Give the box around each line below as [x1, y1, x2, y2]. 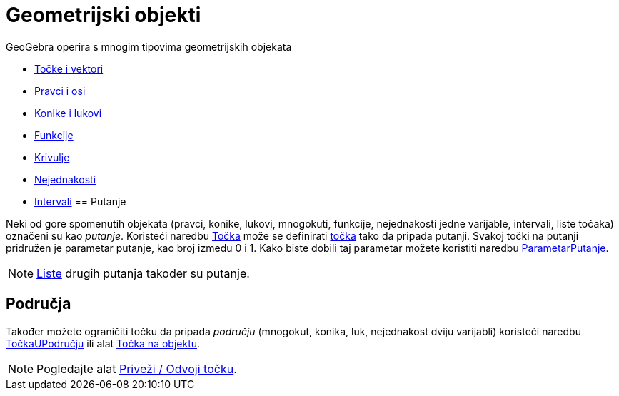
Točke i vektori [34, 62, 104, 75]
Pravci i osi [34, 84, 86, 97]
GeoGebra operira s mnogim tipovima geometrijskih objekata [6, 40, 292, 53]
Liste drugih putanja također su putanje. [36, 265, 250, 280]
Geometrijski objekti [6, 3, 201, 27]
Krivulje [34, 151, 70, 163]
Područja [6, 295, 71, 313]
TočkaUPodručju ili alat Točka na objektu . [6, 337, 201, 350]
